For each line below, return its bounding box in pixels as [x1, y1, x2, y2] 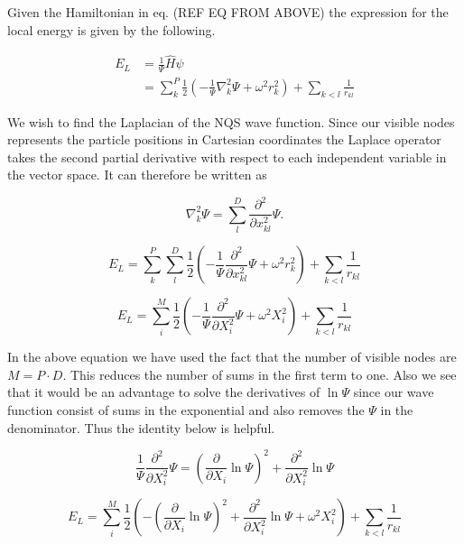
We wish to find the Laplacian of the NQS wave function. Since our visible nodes [7, 112, 455, 131]
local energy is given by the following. [7, 20, 216, 39]
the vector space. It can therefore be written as [7, 165, 267, 184]
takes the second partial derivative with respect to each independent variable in [7, 147, 447, 166]
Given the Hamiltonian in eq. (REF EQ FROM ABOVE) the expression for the [7, 3, 449, 21]
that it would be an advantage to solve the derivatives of [7, 383, 320, 401]
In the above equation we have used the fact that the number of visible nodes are [7, 347, 457, 366]
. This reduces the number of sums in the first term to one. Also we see [62, 364, 457, 383]
